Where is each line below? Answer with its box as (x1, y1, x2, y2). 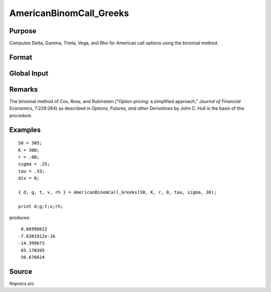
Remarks (9, 85, 38, 93)
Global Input (9, 69, 49, 77)
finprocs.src (9, 280, 35, 286)
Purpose (9, 27, 37, 35)
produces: (9, 215, 31, 221)
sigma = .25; (18, 161, 50, 167)
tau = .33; (18, 168, 45, 174)
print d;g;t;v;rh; (18, 204, 64, 209)
